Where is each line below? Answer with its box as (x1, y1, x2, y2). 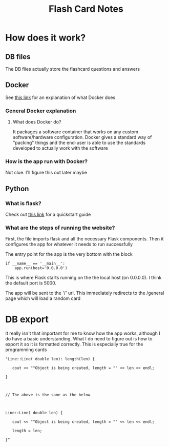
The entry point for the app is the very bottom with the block (5, 251, 133, 257)
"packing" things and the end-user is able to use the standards (12, 139, 146, 146)
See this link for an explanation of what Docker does (5, 94, 116, 100)
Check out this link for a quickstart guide (5, 211, 91, 218)
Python (5, 184, 29, 193)
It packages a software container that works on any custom (12, 129, 138, 135)
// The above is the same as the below (5, 393, 91, 398)
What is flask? (5, 199, 42, 207)
